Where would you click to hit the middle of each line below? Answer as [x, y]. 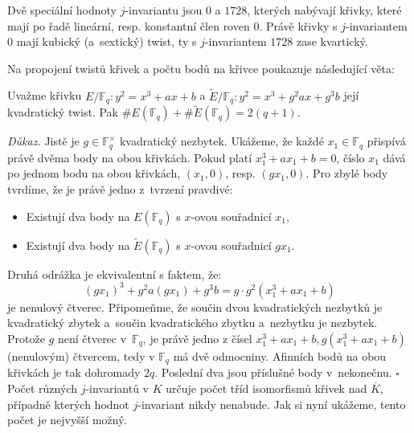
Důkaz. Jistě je [43, 141]
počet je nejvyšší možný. [67, 420]
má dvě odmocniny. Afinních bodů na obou [280, 356]
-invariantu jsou [164, 10]
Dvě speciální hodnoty [62, 10]
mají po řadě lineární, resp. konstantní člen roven [129, 25]
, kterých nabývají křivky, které [324, 10]
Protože [26, 338]
